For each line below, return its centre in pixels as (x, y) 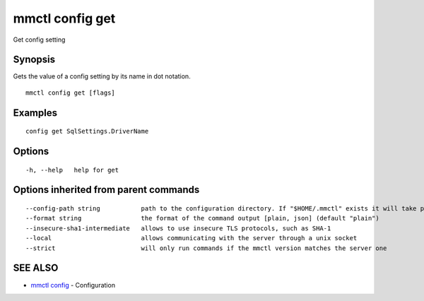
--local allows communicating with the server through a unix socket (192, 238)
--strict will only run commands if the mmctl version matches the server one (206, 248)
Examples (35, 113)
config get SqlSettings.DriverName (87, 131)
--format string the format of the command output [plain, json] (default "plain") (202, 218)
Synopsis (34, 60)
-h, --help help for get (72, 170)
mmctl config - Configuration (73, 285)
